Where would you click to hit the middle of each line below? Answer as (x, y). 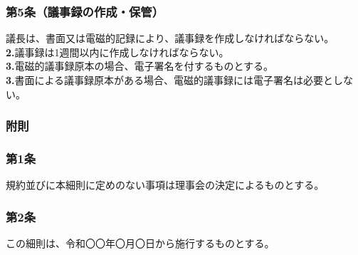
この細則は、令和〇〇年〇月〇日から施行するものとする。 (140, 243)
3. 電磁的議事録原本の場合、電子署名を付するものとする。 (140, 66)
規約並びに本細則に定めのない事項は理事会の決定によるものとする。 (165, 185)
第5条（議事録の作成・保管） (85, 11)
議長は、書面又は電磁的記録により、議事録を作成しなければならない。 (170, 38)
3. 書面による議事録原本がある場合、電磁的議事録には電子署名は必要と (170, 80)
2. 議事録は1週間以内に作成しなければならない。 (117, 52)
